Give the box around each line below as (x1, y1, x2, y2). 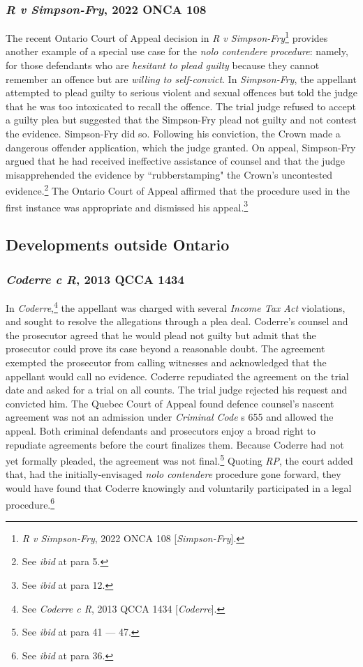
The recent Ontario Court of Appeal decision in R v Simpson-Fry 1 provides (6, 29, 328, 45)
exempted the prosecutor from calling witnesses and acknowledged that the (6, 354, 327, 369)
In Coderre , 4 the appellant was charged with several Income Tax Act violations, (6, 298, 346, 315)
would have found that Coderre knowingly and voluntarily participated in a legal (6, 480, 352, 495)
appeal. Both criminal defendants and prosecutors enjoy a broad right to (6, 423, 316, 437)
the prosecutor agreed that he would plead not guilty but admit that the (6, 327, 316, 342)
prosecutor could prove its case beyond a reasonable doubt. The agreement (6, 341, 325, 356)
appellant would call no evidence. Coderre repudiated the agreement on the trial (6, 368, 349, 383)
